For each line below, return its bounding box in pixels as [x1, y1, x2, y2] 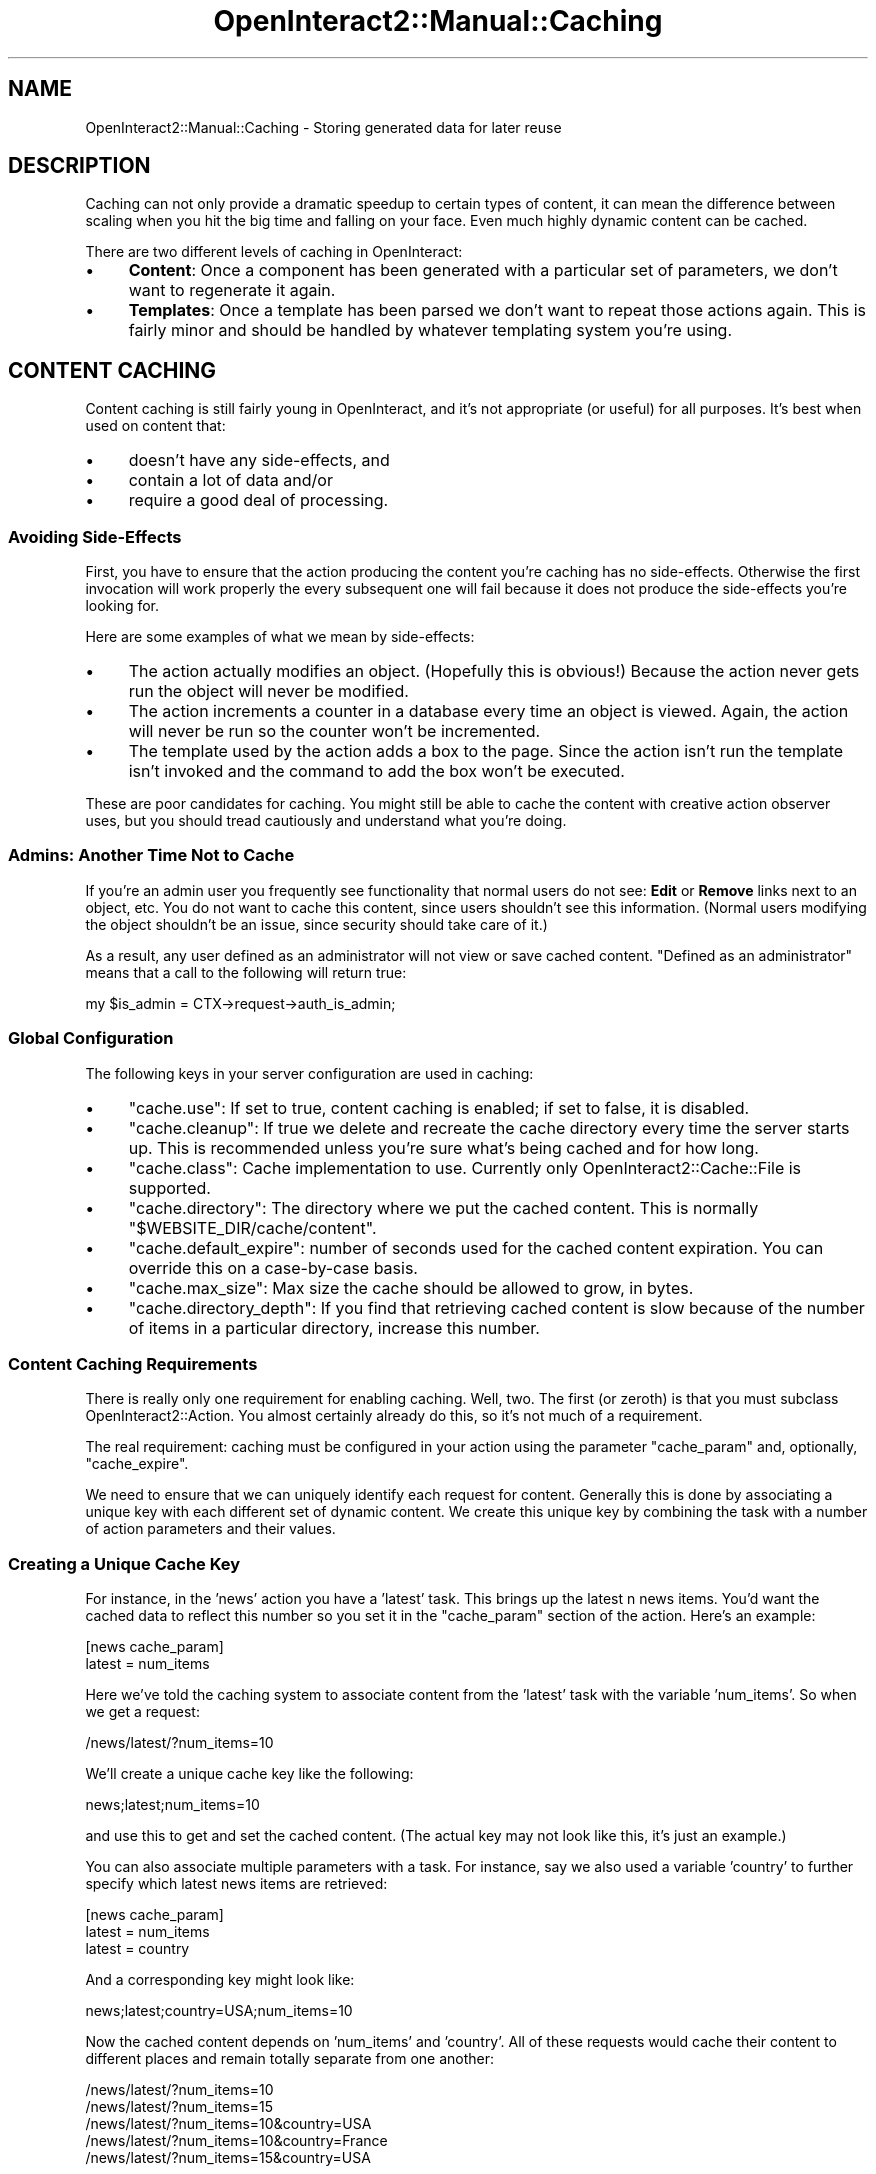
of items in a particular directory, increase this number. [128, 1317, 540, 1338]
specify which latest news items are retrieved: [85, 1875, 388, 1893]
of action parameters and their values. [85, 1520, 336, 1538]
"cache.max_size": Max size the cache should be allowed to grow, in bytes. [128, 1277, 694, 1298]
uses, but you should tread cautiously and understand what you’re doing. [85, 812, 567, 830]
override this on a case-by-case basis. [128, 1257, 418, 1278]
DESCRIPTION [8, 153, 151, 179]
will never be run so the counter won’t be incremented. [128, 721, 541, 742]
